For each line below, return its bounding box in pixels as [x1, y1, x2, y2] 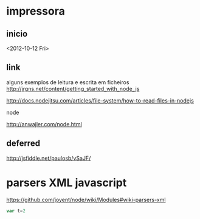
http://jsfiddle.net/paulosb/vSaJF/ [6, 154, 91, 162]
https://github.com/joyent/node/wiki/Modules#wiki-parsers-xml [6, 196, 166, 203]
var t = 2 [6, 207, 26, 214]
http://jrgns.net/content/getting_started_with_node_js [6, 85, 140, 92]
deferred [6, 138, 41, 149]
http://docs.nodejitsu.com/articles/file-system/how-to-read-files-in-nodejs [6, 96, 195, 104]
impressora [6, 4, 65, 18]
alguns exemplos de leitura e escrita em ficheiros [6, 78, 129, 86]
